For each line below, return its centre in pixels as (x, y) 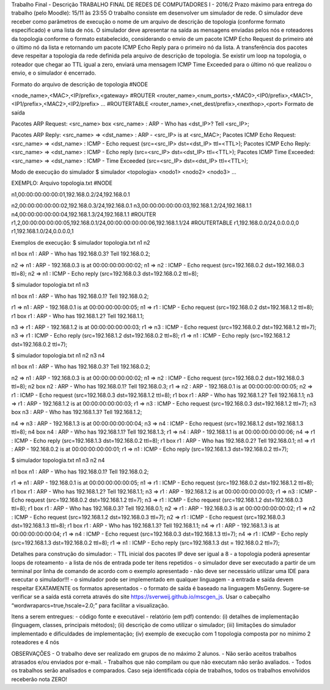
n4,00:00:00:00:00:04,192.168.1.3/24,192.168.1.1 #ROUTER (84, 214)
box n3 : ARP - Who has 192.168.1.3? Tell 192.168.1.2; (77, 412)
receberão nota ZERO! (39, 679)
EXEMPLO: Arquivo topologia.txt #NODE (62, 183)
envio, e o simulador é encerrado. (54, 73)
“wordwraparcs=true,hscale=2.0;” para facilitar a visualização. (90, 605)
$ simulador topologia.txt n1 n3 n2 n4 (58, 460)
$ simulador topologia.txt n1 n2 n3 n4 (58, 355)
